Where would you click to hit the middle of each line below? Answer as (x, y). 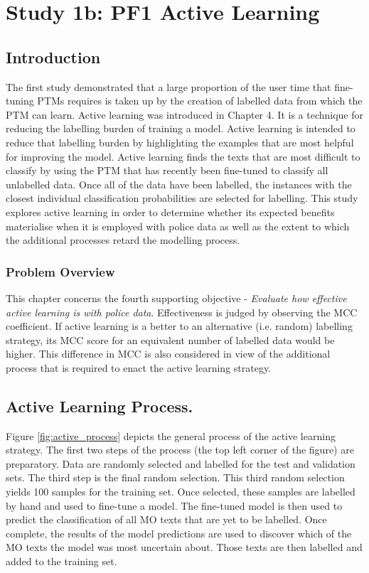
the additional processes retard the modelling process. (123, 240)
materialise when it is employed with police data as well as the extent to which (178, 226)
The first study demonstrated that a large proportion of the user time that (169, 86)
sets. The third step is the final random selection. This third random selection (175, 477)
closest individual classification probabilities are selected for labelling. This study (182, 198)
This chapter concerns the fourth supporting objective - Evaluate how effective (176, 298)
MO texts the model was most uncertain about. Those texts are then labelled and (184, 547)
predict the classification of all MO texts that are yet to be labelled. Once (166, 519)
